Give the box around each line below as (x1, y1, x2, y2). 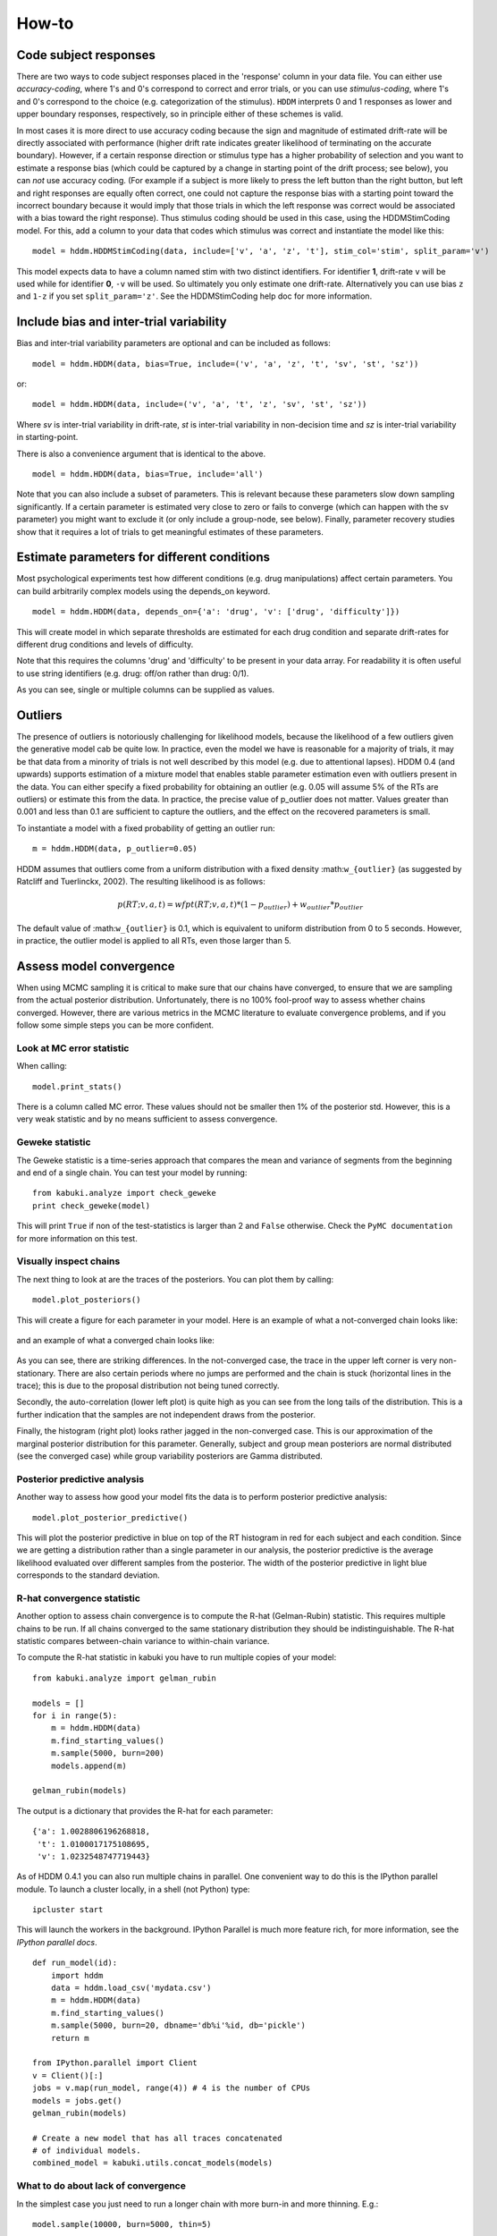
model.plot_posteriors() (32, 1295, 141, 1305)
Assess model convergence (16, 958, 175, 974)
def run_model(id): (32, 1958, 118, 1968)
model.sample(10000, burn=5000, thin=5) (32, 2219, 212, 2230)
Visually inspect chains (16, 1255, 121, 1267)
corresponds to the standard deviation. (16, 1570, 160, 1580)
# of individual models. (32, 2146, 141, 2156)
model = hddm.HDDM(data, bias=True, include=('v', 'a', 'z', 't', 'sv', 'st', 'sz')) (32, 359, 419, 368)
